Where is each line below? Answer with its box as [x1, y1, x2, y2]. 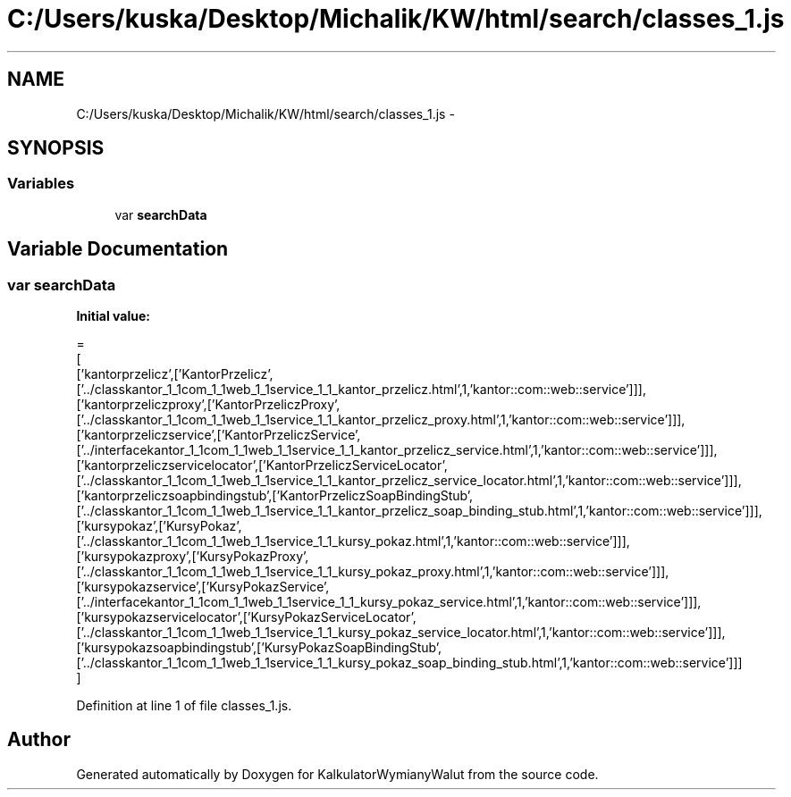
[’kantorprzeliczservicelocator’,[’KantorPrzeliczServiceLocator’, [76, 457, 448, 474]
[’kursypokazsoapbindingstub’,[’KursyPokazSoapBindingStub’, [76, 640, 442, 656]
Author [7, 728, 71, 751]
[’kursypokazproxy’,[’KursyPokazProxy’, [76, 549, 309, 565]
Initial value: [76, 308, 150, 324]
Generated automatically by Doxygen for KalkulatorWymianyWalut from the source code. [76, 766, 599, 782]
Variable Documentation [7, 238, 229, 261]
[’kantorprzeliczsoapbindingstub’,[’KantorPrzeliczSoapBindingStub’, [76, 488, 474, 504]
